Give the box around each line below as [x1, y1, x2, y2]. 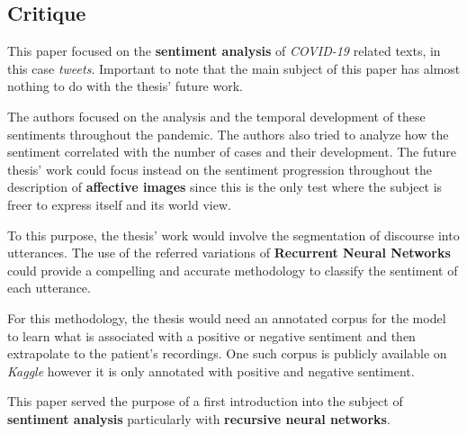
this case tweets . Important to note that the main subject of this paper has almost [7, 59, 461, 77]
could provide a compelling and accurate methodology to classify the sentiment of [7, 260, 458, 279]
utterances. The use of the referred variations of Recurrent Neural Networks [7, 243, 451, 262]
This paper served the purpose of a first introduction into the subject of [7, 392, 403, 411]
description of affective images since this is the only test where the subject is [7, 177, 443, 196]
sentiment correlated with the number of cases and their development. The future [7, 142, 456, 161]
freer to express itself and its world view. [7, 194, 231, 213]
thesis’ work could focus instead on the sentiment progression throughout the [7, 159, 433, 178]
